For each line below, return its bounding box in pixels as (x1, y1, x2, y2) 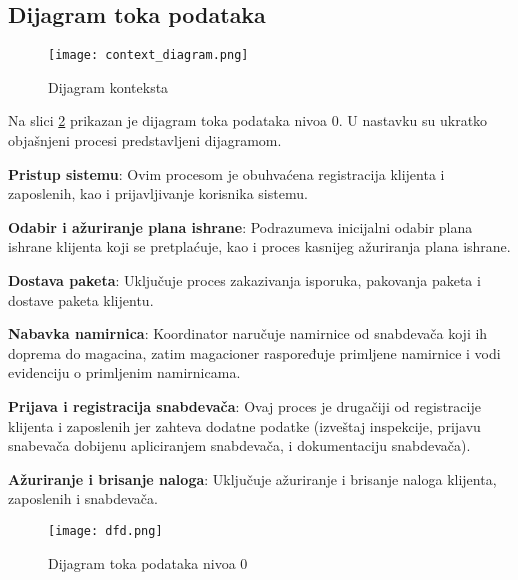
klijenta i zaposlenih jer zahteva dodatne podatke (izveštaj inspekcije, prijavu (8, 415, 481, 436)
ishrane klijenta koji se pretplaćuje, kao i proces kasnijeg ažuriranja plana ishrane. (8, 236, 511, 257)
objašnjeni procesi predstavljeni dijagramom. (8, 130, 282, 151)
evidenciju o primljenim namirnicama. (8, 362, 241, 383)
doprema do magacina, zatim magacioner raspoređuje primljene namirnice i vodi (8, 342, 501, 363)
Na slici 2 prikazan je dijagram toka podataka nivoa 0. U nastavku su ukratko (8, 110, 488, 131)
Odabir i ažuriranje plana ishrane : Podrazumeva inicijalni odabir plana (8, 216, 473, 237)
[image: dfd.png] (48, 523, 163, 538)
